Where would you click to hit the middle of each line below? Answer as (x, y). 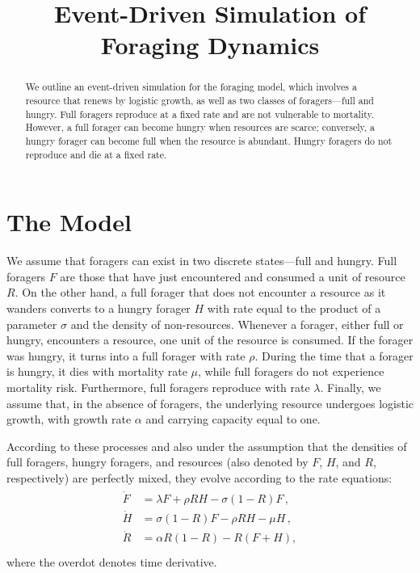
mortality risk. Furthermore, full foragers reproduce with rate (158, 387)
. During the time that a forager (334, 355)
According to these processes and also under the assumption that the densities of (207, 446)
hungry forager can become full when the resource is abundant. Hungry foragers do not (209, 140)
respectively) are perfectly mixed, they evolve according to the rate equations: (199, 477)
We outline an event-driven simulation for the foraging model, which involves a (191, 87)
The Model (69, 222)
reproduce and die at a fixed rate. (96, 154)
